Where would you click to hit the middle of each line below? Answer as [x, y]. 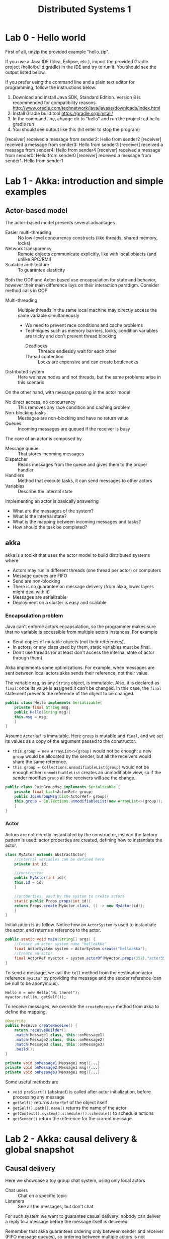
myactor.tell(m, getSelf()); [36, 997]
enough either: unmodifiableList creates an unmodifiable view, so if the [87, 773]
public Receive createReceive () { [41, 1026]
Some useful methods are [32, 1082]
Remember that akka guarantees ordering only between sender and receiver [84, 1231]
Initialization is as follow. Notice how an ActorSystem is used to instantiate [81, 925]
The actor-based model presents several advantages [60, 222]
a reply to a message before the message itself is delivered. [67, 1222]
